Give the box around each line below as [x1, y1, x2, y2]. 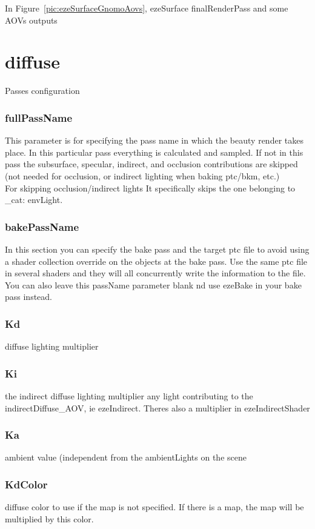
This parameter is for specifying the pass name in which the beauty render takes [5, 134, 303, 147]
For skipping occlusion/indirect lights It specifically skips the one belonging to [5, 181, 296, 194]
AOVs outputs [5, 13, 58, 26]
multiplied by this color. [5, 512, 94, 525]
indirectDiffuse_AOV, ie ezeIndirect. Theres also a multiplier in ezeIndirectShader [5, 401, 310, 414]
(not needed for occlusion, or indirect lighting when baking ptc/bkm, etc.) [5, 169, 280, 182]
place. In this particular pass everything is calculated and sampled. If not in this [5, 145, 303, 158]
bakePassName [5, 219, 79, 234]
